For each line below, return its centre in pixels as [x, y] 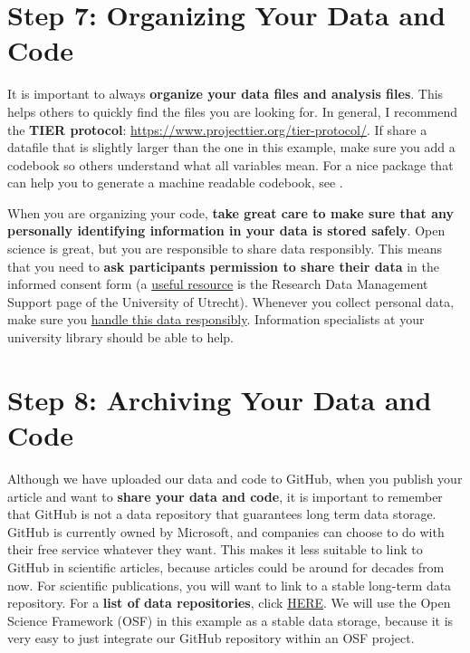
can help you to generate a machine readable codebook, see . [175, 182]
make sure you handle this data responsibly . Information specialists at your [216, 319]
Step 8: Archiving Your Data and [220, 399]
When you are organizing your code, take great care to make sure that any [231, 212]
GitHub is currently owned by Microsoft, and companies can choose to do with [226, 531]
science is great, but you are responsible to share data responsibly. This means [225, 249]
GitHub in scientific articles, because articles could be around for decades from [226, 567]
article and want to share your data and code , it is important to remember [225, 496]
